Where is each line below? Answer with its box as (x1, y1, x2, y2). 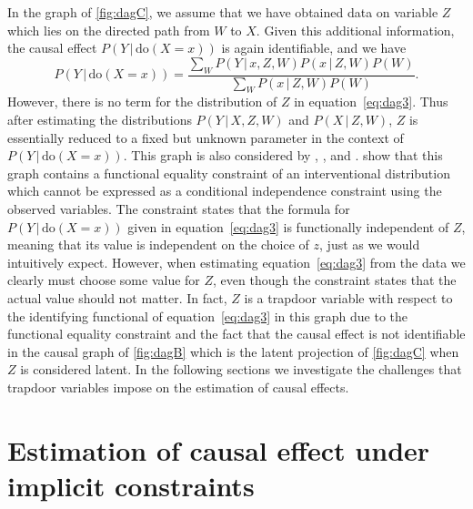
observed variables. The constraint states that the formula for (7, 199, 350, 218)
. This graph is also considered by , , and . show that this (123, 146, 443, 165)
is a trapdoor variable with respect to (244, 288, 453, 307)
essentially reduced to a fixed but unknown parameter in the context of (7, 127, 404, 147)
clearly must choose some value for (7, 270, 200, 290)
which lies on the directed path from (7, 20, 210, 39)
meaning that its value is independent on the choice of (7, 235, 309, 254)
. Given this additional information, (256, 20, 455, 39)
